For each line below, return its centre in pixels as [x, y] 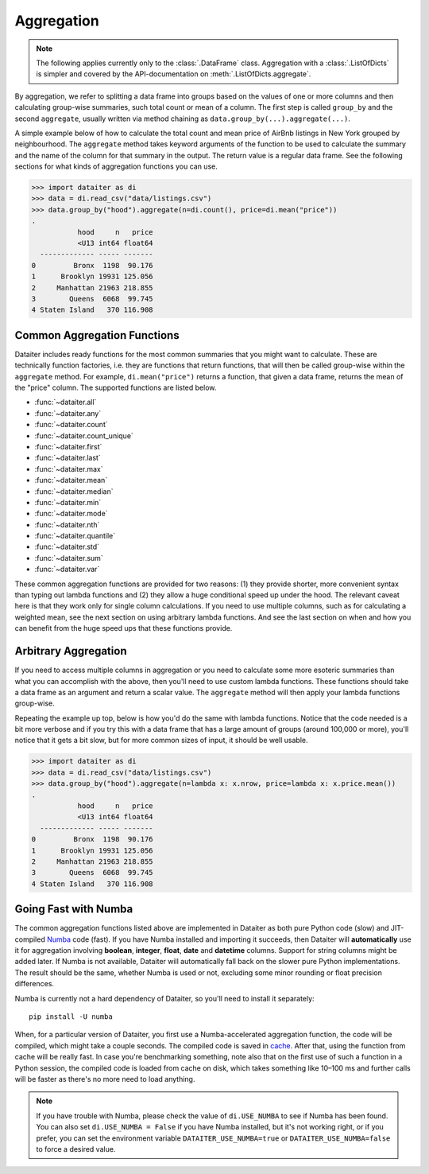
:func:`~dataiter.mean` [71, 480]
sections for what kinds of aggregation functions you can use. [116, 166]
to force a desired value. [76, 1149]
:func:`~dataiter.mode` [71, 514]
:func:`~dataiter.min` [68, 502]
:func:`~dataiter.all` [66, 402]
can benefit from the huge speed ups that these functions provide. [124, 628]
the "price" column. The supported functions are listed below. [116, 388]
